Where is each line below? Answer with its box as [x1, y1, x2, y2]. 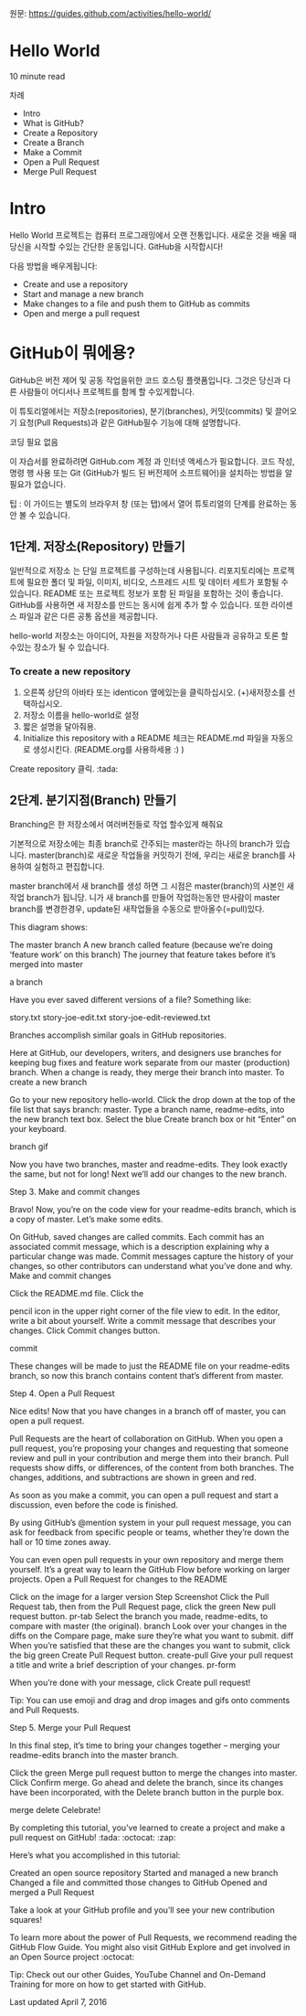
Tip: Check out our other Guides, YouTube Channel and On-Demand [9, 1968, 267, 1979]
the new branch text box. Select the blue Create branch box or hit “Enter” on [9, 1114, 297, 1125]
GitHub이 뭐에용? [9, 343, 136, 364]
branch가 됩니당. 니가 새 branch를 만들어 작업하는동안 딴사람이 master [26, 891, 280, 902]
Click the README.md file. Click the [9, 1287, 144, 1298]
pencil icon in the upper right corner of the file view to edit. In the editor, [9, 1306, 280, 1317]
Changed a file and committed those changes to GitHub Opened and [9, 1877, 268, 1888]
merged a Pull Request [9, 1886, 95, 1897]
